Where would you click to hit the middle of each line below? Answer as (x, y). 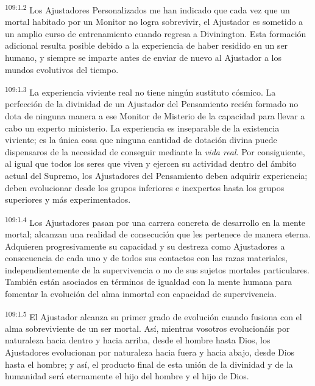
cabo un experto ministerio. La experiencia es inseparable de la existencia (142, 128)
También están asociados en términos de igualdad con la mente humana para (149, 282)
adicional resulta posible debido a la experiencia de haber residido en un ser (147, 45)
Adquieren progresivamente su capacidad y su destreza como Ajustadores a (145, 246)
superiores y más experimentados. (68, 199)
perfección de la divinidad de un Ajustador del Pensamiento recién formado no (152, 104)
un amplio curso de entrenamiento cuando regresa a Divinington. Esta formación (156, 33)
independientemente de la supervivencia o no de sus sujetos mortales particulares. (157, 269)
